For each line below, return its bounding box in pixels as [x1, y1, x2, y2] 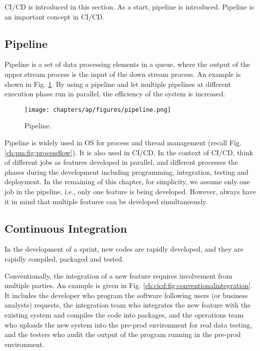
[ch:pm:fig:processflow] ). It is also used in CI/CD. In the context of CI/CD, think [4, 147, 254, 157]
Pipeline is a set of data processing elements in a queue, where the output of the [4, 59, 251, 69]
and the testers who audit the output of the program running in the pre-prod [4, 329, 241, 340]
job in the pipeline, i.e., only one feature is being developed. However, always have [4, 186, 256, 196]
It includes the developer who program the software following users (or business [4, 290, 248, 300]
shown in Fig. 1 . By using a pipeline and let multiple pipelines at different [4, 78, 231, 89]
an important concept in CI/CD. [4, 11, 105, 21]
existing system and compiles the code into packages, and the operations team [4, 309, 244, 320]
